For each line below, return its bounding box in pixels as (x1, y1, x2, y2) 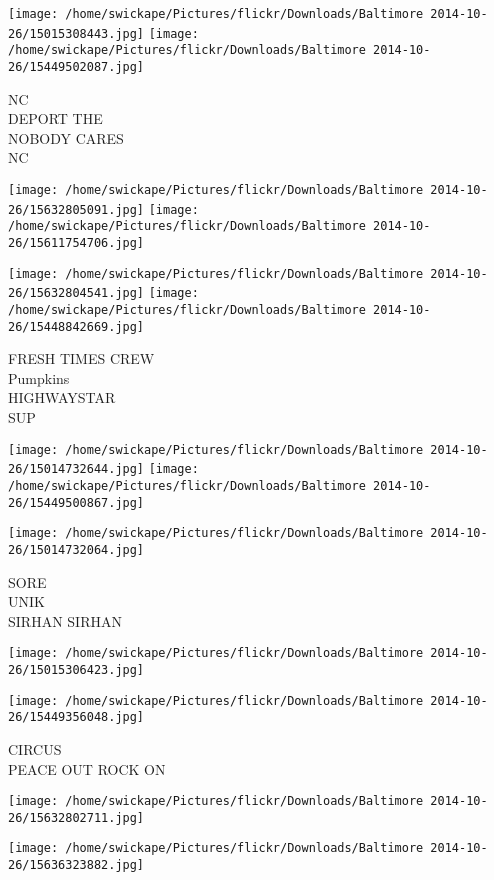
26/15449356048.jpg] (8, 710, 145, 725)
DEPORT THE (8, 108, 103, 129)
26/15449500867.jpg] (8, 495, 145, 510)
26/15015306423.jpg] (8, 663, 145, 677)
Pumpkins (8, 367, 70, 388)
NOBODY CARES (8, 127, 124, 148)
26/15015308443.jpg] (8, 26, 145, 41)
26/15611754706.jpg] (8, 235, 145, 250)
